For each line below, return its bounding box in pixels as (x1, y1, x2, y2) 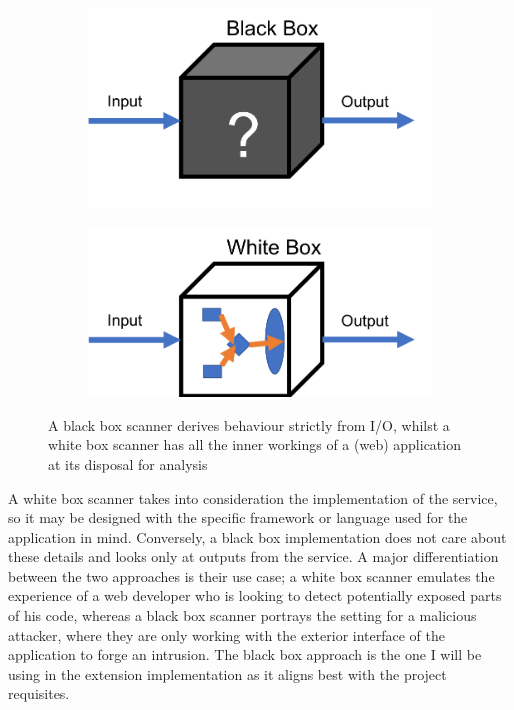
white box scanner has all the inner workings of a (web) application (48, 434, 461, 455)
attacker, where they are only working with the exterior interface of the (8, 624, 445, 645)
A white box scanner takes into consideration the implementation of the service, (8, 487, 498, 508)
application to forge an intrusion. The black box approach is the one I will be (8, 644, 482, 665)
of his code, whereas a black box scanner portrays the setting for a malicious (8, 605, 477, 626)
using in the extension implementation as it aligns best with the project (8, 663, 447, 684)
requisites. (8, 683, 70, 704)
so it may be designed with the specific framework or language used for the (8, 507, 468, 528)
